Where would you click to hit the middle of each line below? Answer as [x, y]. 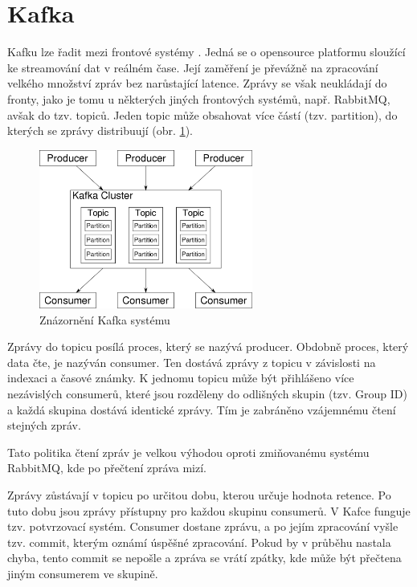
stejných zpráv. [44, 425]
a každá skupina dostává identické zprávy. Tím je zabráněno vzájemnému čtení [202, 409]
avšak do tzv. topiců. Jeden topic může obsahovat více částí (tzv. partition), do [202, 114]
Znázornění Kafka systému [105, 319]
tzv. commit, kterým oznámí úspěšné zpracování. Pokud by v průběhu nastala [199, 542]
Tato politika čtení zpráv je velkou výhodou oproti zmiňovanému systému [188, 452]
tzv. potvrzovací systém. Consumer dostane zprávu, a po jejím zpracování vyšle [203, 526]
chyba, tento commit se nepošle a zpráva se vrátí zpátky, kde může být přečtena [204, 558]
